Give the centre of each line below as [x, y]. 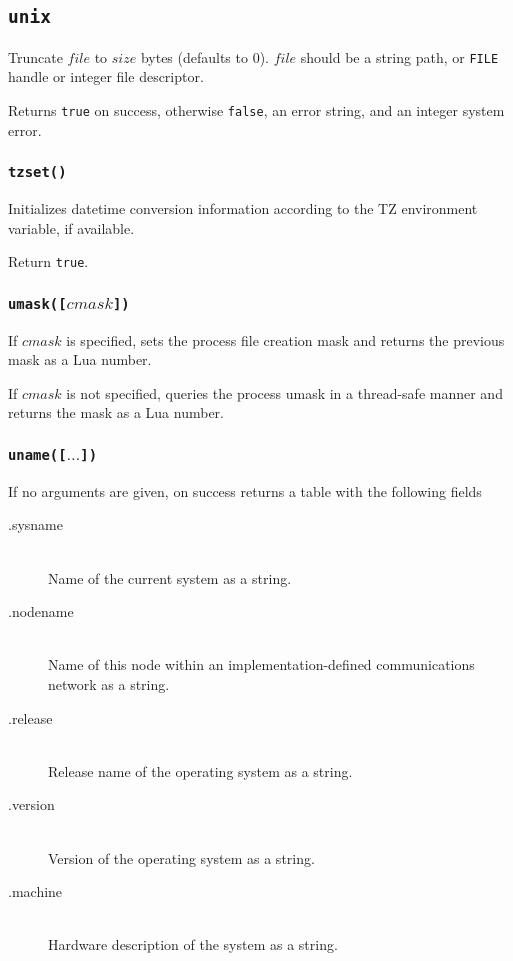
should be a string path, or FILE [399, 56]
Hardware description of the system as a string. [193, 944]
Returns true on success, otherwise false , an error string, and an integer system [256, 110]
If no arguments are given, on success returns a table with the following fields [245, 490]
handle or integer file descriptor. [106, 76]
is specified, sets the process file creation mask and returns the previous [285, 339]
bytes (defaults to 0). [204, 56]
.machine [35, 891]
